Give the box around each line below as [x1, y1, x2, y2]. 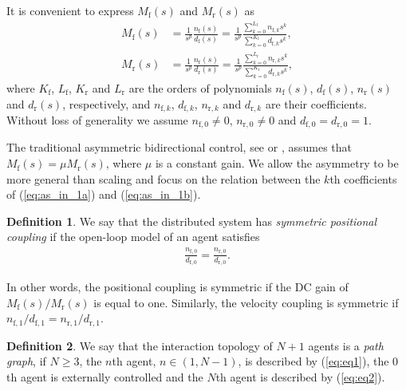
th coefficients [329, 170, 397, 187]
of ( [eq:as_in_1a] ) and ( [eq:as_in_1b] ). [6, 186, 201, 203]
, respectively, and [62, 95, 151, 112]
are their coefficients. [265, 95, 367, 112]
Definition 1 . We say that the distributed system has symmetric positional [6, 212, 377, 229]
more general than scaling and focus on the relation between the [6, 170, 321, 187]
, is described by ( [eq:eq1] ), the [238, 353, 389, 369]
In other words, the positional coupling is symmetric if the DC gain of [6, 278, 349, 295]
